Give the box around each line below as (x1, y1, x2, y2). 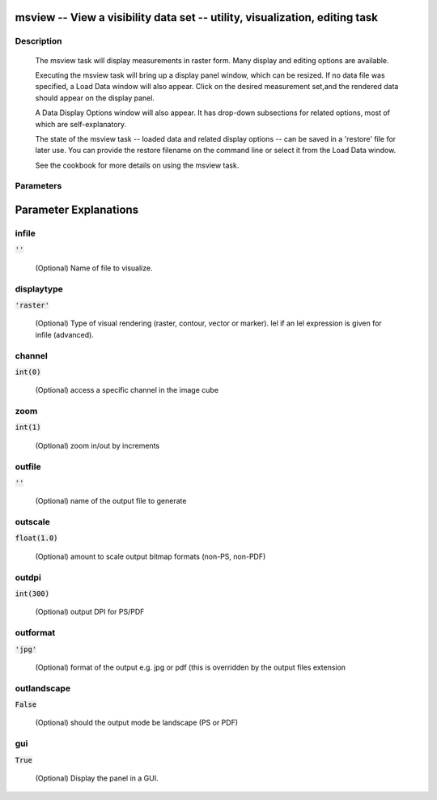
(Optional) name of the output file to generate (35, 496, 187, 506)
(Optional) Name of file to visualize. (35, 263, 153, 273)
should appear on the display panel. (35, 93, 155, 103)
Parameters (15, 181, 62, 192)
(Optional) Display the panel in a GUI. (35, 773, 159, 783)
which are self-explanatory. (35, 119, 127, 129)
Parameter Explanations (15, 203, 139, 217)
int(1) (15, 423, 41, 432)
